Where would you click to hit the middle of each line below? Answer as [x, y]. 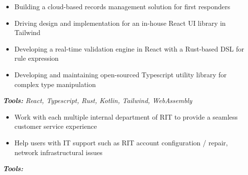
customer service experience [56, 126]
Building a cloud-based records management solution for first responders [122, 6]
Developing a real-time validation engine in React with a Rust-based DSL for [129, 48]
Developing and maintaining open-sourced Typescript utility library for [120, 74]
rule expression [36, 58]
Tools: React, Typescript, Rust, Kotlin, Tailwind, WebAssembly [98, 100]
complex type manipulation [55, 84]
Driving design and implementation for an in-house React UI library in [120, 23]
